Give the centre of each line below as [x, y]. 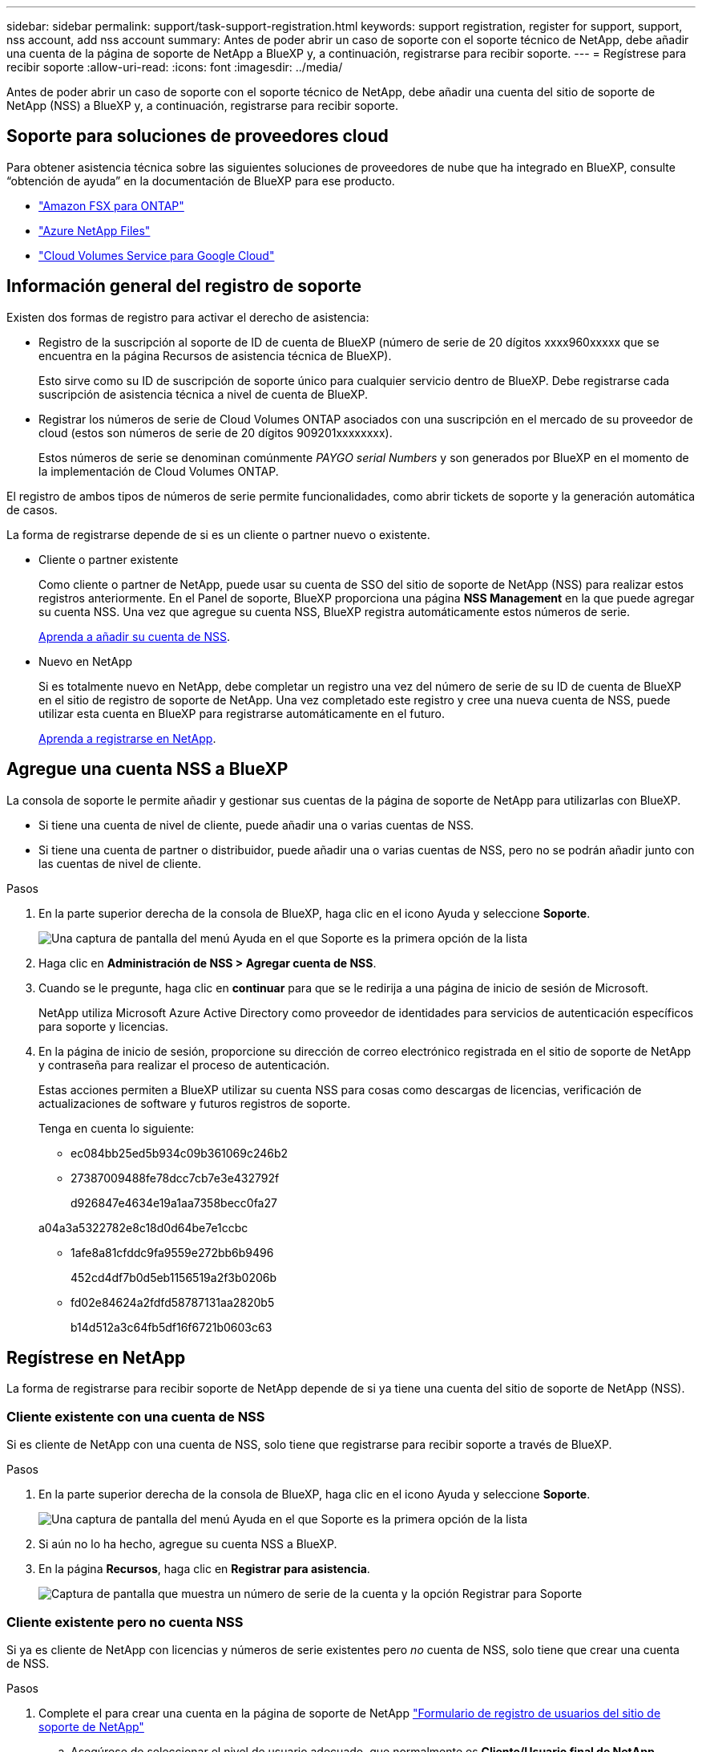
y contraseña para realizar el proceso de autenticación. [184, 1065]
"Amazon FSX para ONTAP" [111, 205]
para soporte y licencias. [104, 1026]
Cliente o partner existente [109, 559]
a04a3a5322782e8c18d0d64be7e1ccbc [143, 1227]
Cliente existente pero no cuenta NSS [125, 1622]
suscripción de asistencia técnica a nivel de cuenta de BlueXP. [204, 394]
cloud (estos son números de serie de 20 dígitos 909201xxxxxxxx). [216, 432]
